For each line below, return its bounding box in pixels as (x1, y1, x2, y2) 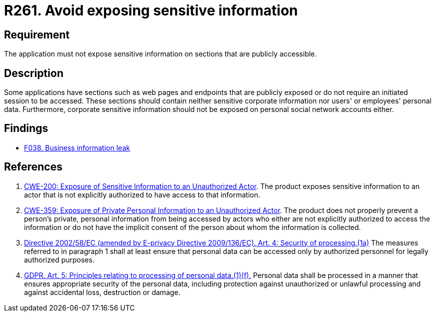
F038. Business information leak (24, 143, 130, 152)
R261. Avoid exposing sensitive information (4, 2, 298, 19)
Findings (4, 122, 49, 135)
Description (4, 66, 64, 79)
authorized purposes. (24, 255, 95, 264)
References (4, 160, 63, 173)
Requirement (4, 28, 70, 41)
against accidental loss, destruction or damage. (24, 287, 181, 296)
